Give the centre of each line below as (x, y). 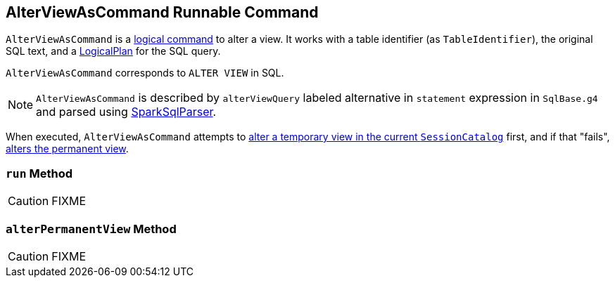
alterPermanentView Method (91, 229)
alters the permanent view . (67, 149)
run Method (39, 173)
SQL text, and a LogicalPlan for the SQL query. (113, 51)
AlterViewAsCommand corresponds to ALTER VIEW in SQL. (145, 73)
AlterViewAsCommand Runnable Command (162, 12)
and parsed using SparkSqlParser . (126, 112)
